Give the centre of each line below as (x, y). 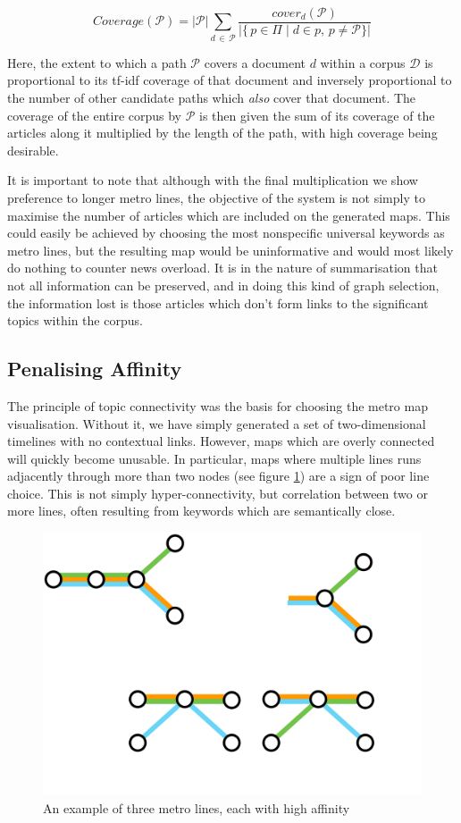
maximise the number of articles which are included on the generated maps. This (229, 215)
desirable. (33, 150)
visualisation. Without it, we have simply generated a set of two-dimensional (217, 423)
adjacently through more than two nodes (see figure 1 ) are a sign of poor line (218, 476)
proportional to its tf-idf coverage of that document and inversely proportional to (230, 80)
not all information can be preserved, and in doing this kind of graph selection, (223, 285)
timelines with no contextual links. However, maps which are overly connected (221, 441)
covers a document (255, 62)
